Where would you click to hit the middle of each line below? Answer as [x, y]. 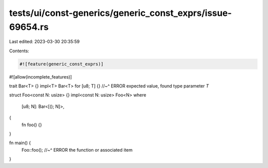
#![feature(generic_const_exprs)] [62, 64]
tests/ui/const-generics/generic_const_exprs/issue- [120, 13]
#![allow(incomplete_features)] [40, 77]
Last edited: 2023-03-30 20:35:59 [44, 42]
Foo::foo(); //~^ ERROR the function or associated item [77, 150]
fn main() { [20, 143]
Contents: [19, 51]
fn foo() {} [32, 125]
